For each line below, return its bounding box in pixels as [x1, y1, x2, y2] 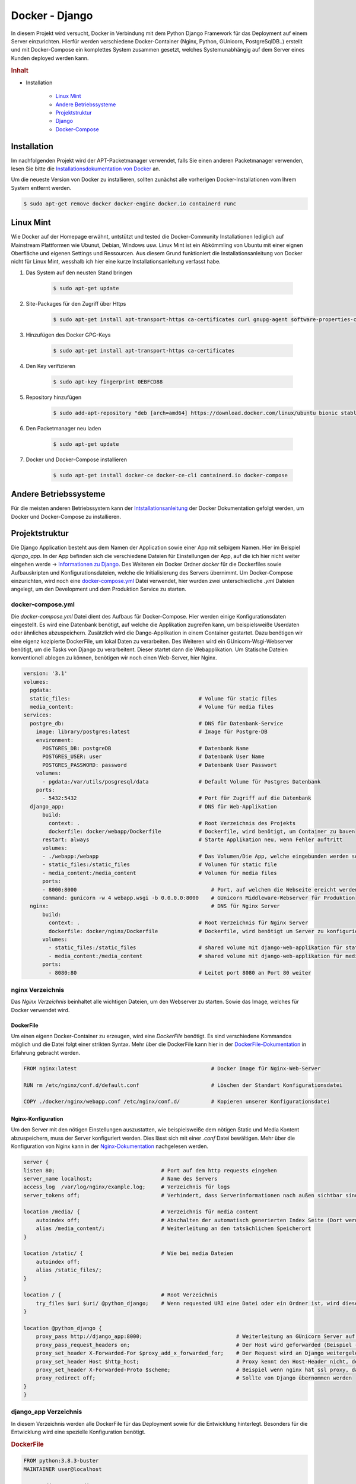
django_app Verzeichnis [11, 1407, 82, 1416]
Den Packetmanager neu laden [26, 424, 101, 432]
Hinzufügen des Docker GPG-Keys [26, 331, 111, 338]
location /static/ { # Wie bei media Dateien [23, 1250, 234, 1257]
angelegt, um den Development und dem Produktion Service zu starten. [11, 585, 187, 593]
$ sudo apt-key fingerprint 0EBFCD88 [53, 378, 163, 385]
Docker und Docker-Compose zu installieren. [11, 513, 122, 520]
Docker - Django [11, 9, 93, 22]
